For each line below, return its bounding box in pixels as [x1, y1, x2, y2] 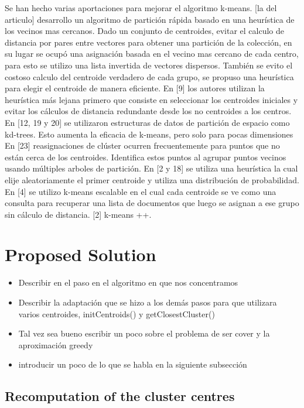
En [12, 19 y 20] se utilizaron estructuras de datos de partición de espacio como [5, 116, 290, 128]
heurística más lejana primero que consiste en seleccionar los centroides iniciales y [5, 93, 298, 105]
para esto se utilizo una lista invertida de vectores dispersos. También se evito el [5, 59, 293, 71]
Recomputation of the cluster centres [5, 387, 235, 405]
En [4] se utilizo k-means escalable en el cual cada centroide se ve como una [5, 185, 276, 197]
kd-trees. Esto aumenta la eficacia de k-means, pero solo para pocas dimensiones [5, 128, 293, 140]
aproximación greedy [18, 338, 93, 351]
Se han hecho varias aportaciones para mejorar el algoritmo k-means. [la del [5, 2, 277, 13]
